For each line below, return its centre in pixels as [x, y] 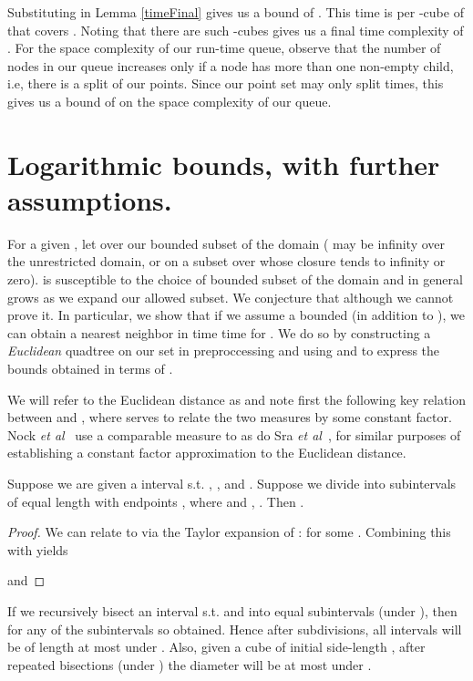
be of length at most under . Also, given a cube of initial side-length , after [216, 647]
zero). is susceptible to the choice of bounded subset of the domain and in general [235, 279]
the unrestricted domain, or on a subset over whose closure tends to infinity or [226, 261]
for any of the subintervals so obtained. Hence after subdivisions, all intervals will [235, 629]
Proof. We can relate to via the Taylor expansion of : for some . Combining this [229, 532]
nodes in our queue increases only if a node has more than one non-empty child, [231, 65]
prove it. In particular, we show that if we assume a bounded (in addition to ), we [236, 315]
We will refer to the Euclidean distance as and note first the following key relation [237, 399]
